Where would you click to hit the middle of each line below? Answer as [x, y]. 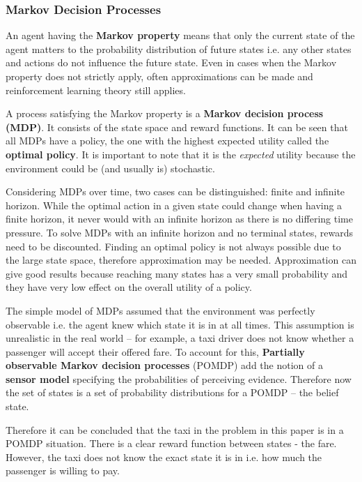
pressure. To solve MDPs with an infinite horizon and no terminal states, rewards [179, 232]
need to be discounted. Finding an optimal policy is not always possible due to [173, 246]
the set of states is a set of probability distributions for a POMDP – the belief [172, 392]
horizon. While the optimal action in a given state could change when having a [174, 205]
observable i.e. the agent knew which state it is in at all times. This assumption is [180, 324]
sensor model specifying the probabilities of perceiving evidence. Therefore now [179, 378]
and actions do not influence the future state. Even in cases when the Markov [171, 62]
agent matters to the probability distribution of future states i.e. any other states [179, 48]
